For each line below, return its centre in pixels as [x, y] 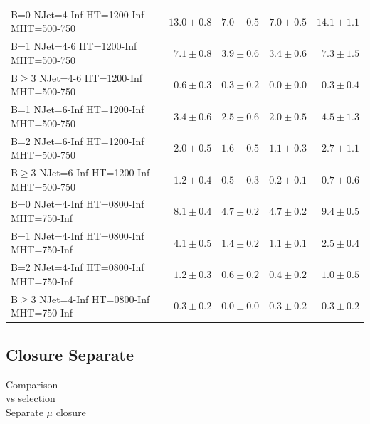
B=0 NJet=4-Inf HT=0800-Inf [78, 204]
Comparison [32, 384]
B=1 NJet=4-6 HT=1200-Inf [74, 46]
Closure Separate [70, 354]
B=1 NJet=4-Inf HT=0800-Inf [78, 235]
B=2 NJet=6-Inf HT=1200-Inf [78, 141]
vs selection [31, 398]
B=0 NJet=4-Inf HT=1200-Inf [78, 14]
